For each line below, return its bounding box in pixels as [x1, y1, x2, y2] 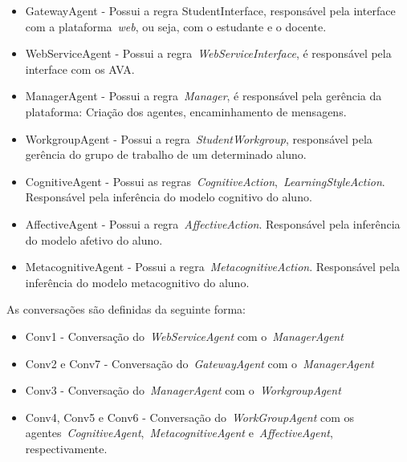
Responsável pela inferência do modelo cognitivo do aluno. [25, 188, 312, 205]
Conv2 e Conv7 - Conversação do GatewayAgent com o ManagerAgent [25, 355, 374, 371]
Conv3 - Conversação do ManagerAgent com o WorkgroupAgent [25, 382, 341, 399]
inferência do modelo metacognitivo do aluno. [25, 274, 250, 290]
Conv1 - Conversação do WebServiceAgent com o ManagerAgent [25, 327, 344, 344]
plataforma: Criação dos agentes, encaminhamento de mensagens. [25, 103, 347, 120]
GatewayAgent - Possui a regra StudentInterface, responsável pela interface [25, 2, 396, 18]
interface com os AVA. [25, 60, 135, 77]
